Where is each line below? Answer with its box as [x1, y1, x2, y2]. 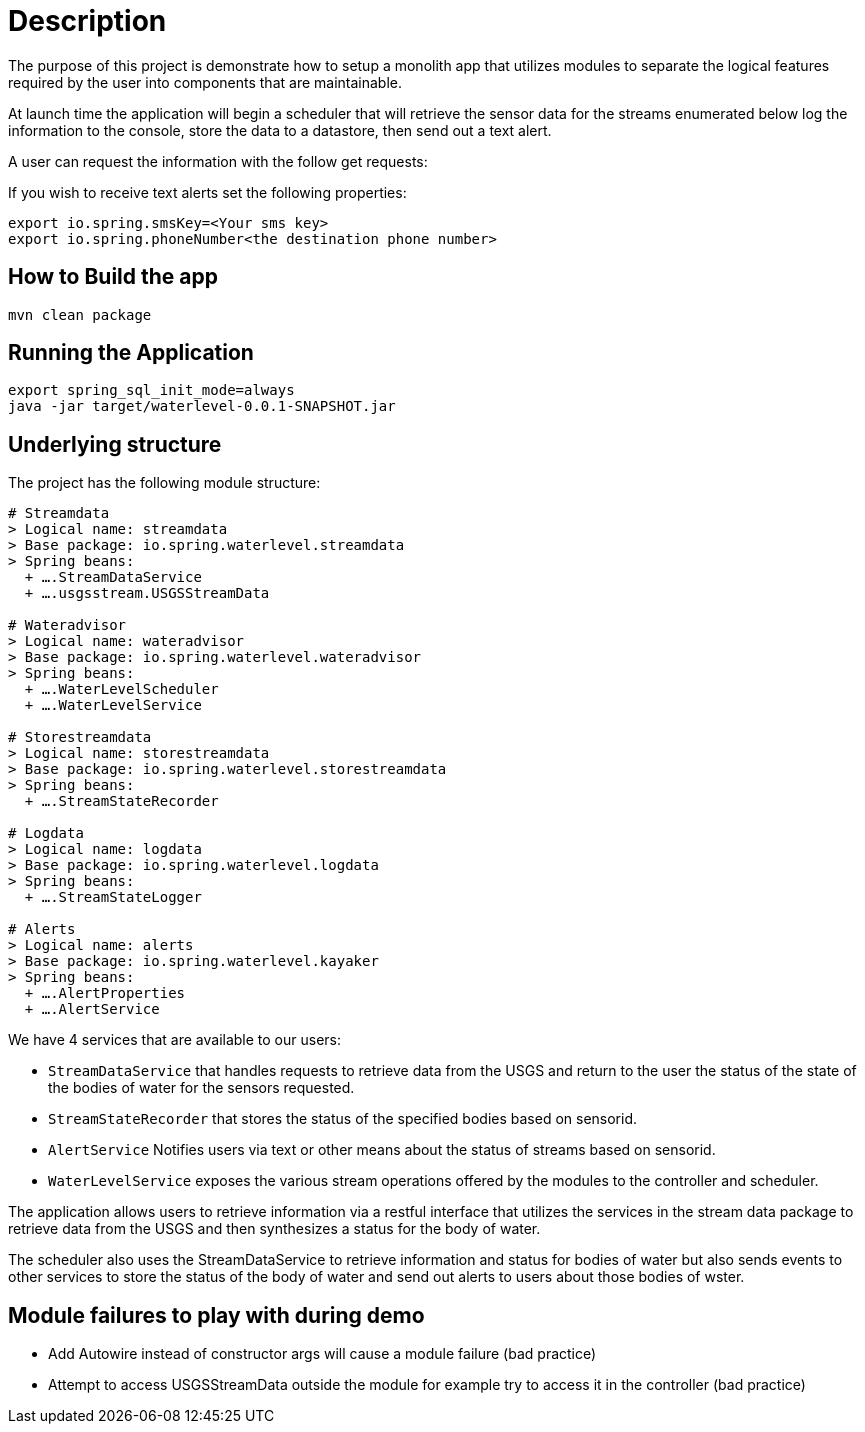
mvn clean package [8, 306, 152, 323]
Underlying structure [8, 431, 222, 457]
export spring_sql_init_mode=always [8, 382, 295, 399]
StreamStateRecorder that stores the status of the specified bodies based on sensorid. [48, 1110, 638, 1128]
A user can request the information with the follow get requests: [8, 152, 428, 170]
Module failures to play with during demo [8, 1302, 425, 1328]
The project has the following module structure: [8, 474, 321, 492]
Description [8, 4, 167, 38]
